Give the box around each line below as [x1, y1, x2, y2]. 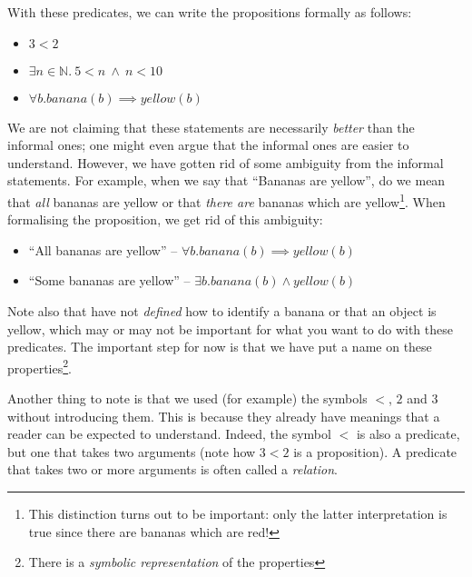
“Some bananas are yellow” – [28, 271, 191, 290]
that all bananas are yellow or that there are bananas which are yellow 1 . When [7, 189, 446, 211]
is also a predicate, [356, 424, 460, 443]
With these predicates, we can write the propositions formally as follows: [7, 3, 412, 21]
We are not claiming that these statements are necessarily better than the [7, 117, 415, 136]
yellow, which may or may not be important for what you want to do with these [7, 319, 453, 338]
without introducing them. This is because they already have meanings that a [7, 406, 440, 425]
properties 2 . [7, 355, 72, 377]
